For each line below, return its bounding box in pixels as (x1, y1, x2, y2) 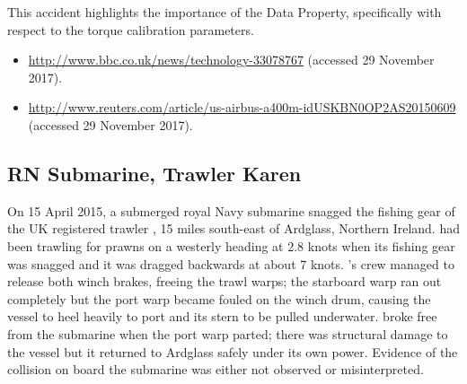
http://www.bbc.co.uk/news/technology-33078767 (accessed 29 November (28, 50, 435, 69)
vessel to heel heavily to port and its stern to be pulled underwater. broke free (7, 307, 437, 326)
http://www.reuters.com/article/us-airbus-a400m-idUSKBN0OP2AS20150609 (28, 98, 456, 117)
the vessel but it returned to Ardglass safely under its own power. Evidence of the (7, 342, 458, 361)
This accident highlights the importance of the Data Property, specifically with (7, 3, 442, 21)
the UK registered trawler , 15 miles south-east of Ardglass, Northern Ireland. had (7, 219, 460, 238)
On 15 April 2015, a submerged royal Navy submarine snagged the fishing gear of (7, 201, 455, 220)
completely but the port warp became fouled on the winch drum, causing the (7, 289, 431, 308)
